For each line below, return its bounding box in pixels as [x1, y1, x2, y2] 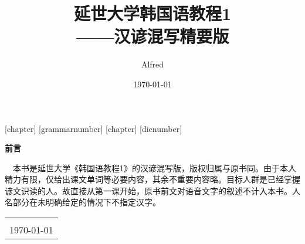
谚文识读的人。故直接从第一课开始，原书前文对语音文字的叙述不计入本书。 [5, 184, 292, 196]
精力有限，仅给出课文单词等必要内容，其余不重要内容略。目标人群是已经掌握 [5, 173, 300, 185]
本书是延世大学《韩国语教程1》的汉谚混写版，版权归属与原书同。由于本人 [12, 161, 296, 174]
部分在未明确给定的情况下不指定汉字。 [12, 196, 161, 208]
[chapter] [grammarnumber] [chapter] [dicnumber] [5, 122, 182, 134]
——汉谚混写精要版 [76, 24, 229, 48]
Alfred [141, 58, 164, 70]
